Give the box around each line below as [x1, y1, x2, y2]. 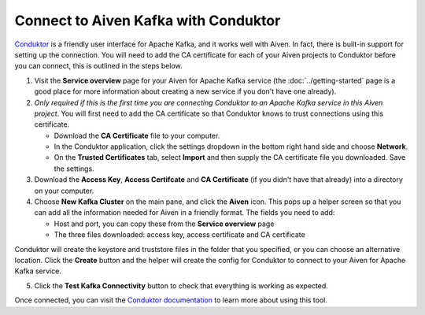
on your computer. [34, 186, 94, 195]
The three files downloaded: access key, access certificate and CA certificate [54, 230, 306, 239]
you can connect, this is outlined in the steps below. [14, 61, 183, 71]
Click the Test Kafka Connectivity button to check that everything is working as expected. [34, 280, 328, 291]
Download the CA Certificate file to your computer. [54, 131, 220, 140]
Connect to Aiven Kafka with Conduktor [14, 12, 281, 29]
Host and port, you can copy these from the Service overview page [54, 219, 275, 228]
